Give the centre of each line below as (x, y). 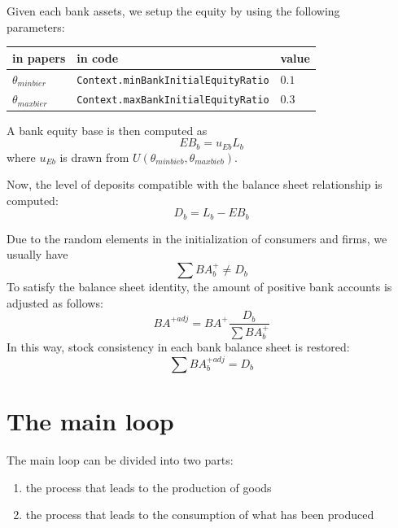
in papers (39, 57)
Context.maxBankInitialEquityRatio (173, 100)
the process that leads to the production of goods (149, 487)
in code (98, 57)
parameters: (36, 26)
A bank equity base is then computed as (107, 130)
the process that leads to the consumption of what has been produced (200, 515)
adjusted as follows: (55, 302)
